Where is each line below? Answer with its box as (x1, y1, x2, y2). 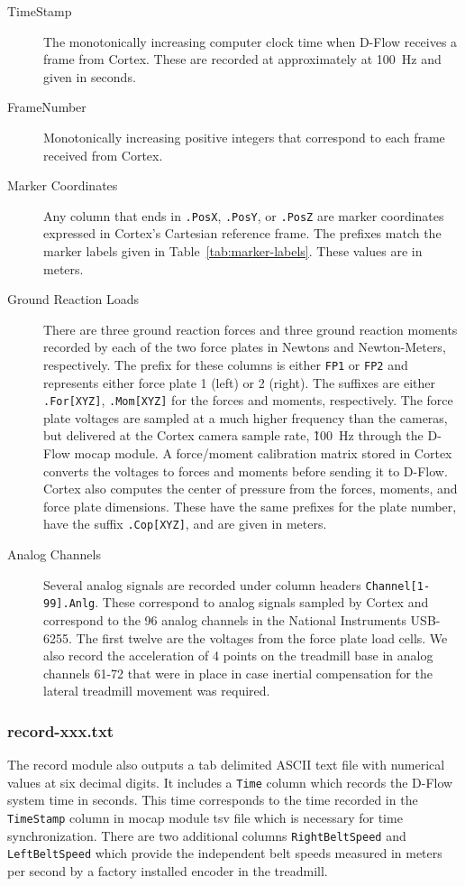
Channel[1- (365, 579, 431, 593)
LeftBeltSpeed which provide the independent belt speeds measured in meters (7, 844, 442, 863)
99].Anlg (43, 597, 96, 611)
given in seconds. (43, 67, 136, 86)
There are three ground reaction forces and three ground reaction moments (43, 319, 458, 338)
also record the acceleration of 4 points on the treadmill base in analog (43, 646, 433, 665)
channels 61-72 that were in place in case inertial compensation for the (43, 663, 433, 682)
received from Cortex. (43, 145, 163, 164)
